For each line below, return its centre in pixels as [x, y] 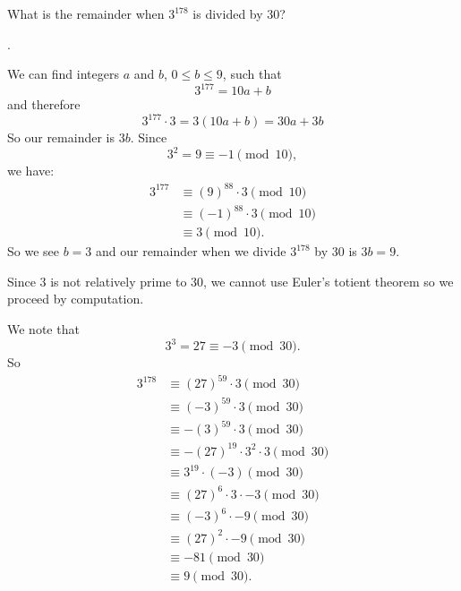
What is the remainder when [86, 13]
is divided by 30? [239, 13]
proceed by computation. [76, 299]
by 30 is [336, 251]
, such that [252, 74]
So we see [33, 251]
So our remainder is [61, 137]
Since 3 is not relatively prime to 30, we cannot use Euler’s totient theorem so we [230, 281]
